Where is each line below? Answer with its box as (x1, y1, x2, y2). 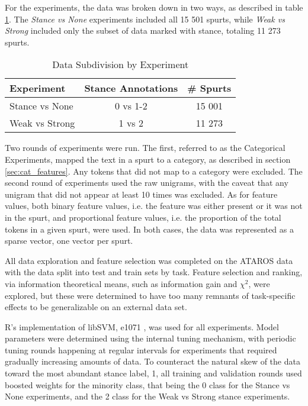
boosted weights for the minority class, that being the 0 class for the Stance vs (5, 378, 290, 391)
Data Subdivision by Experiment (52, 57, 189, 72)
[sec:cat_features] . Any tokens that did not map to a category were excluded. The (5, 165, 303, 177)
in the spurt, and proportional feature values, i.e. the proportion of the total (5, 211, 281, 223)
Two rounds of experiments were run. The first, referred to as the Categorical (5, 141, 285, 154)
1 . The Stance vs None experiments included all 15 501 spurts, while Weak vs (5, 12, 285, 25)
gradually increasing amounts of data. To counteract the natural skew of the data (5, 355, 300, 368)
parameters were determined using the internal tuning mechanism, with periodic (5, 332, 296, 344)
